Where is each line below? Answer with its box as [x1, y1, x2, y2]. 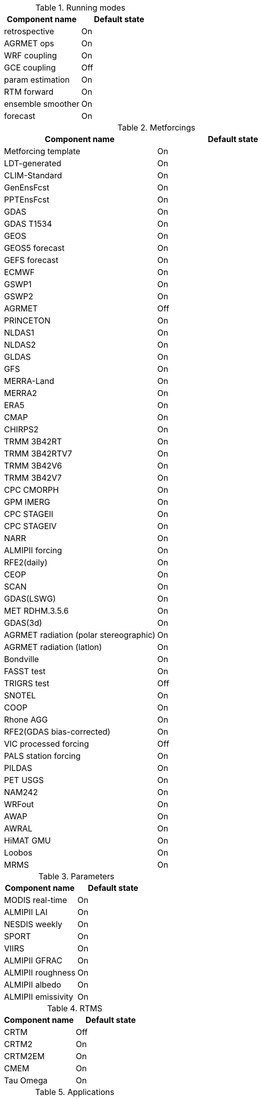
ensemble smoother [4, 99, 79, 109]
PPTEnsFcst [4, 195, 49, 205]
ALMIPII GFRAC [4, 955, 63, 965]
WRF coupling [4, 50, 57, 60]
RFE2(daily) [4, 557, 48, 567]
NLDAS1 [4, 328, 34, 338]
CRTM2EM [4, 1051, 45, 1061]
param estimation [4, 75, 70, 85]
